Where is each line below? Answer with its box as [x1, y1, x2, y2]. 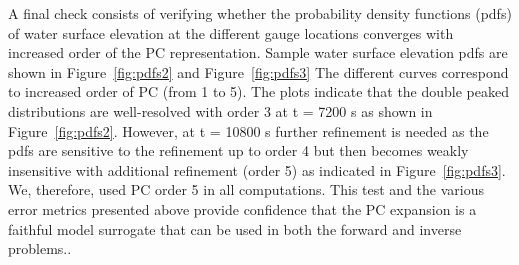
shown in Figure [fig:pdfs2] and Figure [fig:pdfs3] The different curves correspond [8, 61, 509, 82]
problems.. [8, 238, 72, 259]
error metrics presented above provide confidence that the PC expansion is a [8, 198, 477, 219]
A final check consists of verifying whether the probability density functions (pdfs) [8, 3, 512, 23]
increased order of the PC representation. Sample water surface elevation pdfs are [8, 42, 508, 63]
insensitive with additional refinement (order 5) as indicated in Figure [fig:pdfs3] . [8, 159, 506, 180]
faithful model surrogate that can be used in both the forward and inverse [8, 218, 462, 239]
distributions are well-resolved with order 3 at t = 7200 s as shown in [8, 100, 433, 121]
